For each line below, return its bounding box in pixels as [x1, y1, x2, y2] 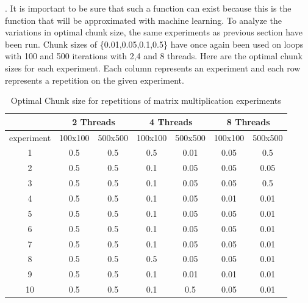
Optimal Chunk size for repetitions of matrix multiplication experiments [10, 94, 281, 107]
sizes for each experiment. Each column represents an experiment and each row [5, 61, 301, 74]
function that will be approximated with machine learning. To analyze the [5, 13, 282, 26]
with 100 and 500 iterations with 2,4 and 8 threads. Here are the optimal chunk [5, 49, 303, 62]
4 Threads [149, 115, 193, 128]
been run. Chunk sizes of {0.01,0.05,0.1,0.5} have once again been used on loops [5, 37, 304, 50]
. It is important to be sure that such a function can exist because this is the [5, 2, 292, 14]
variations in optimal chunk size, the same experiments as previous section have [5, 26, 303, 38]
